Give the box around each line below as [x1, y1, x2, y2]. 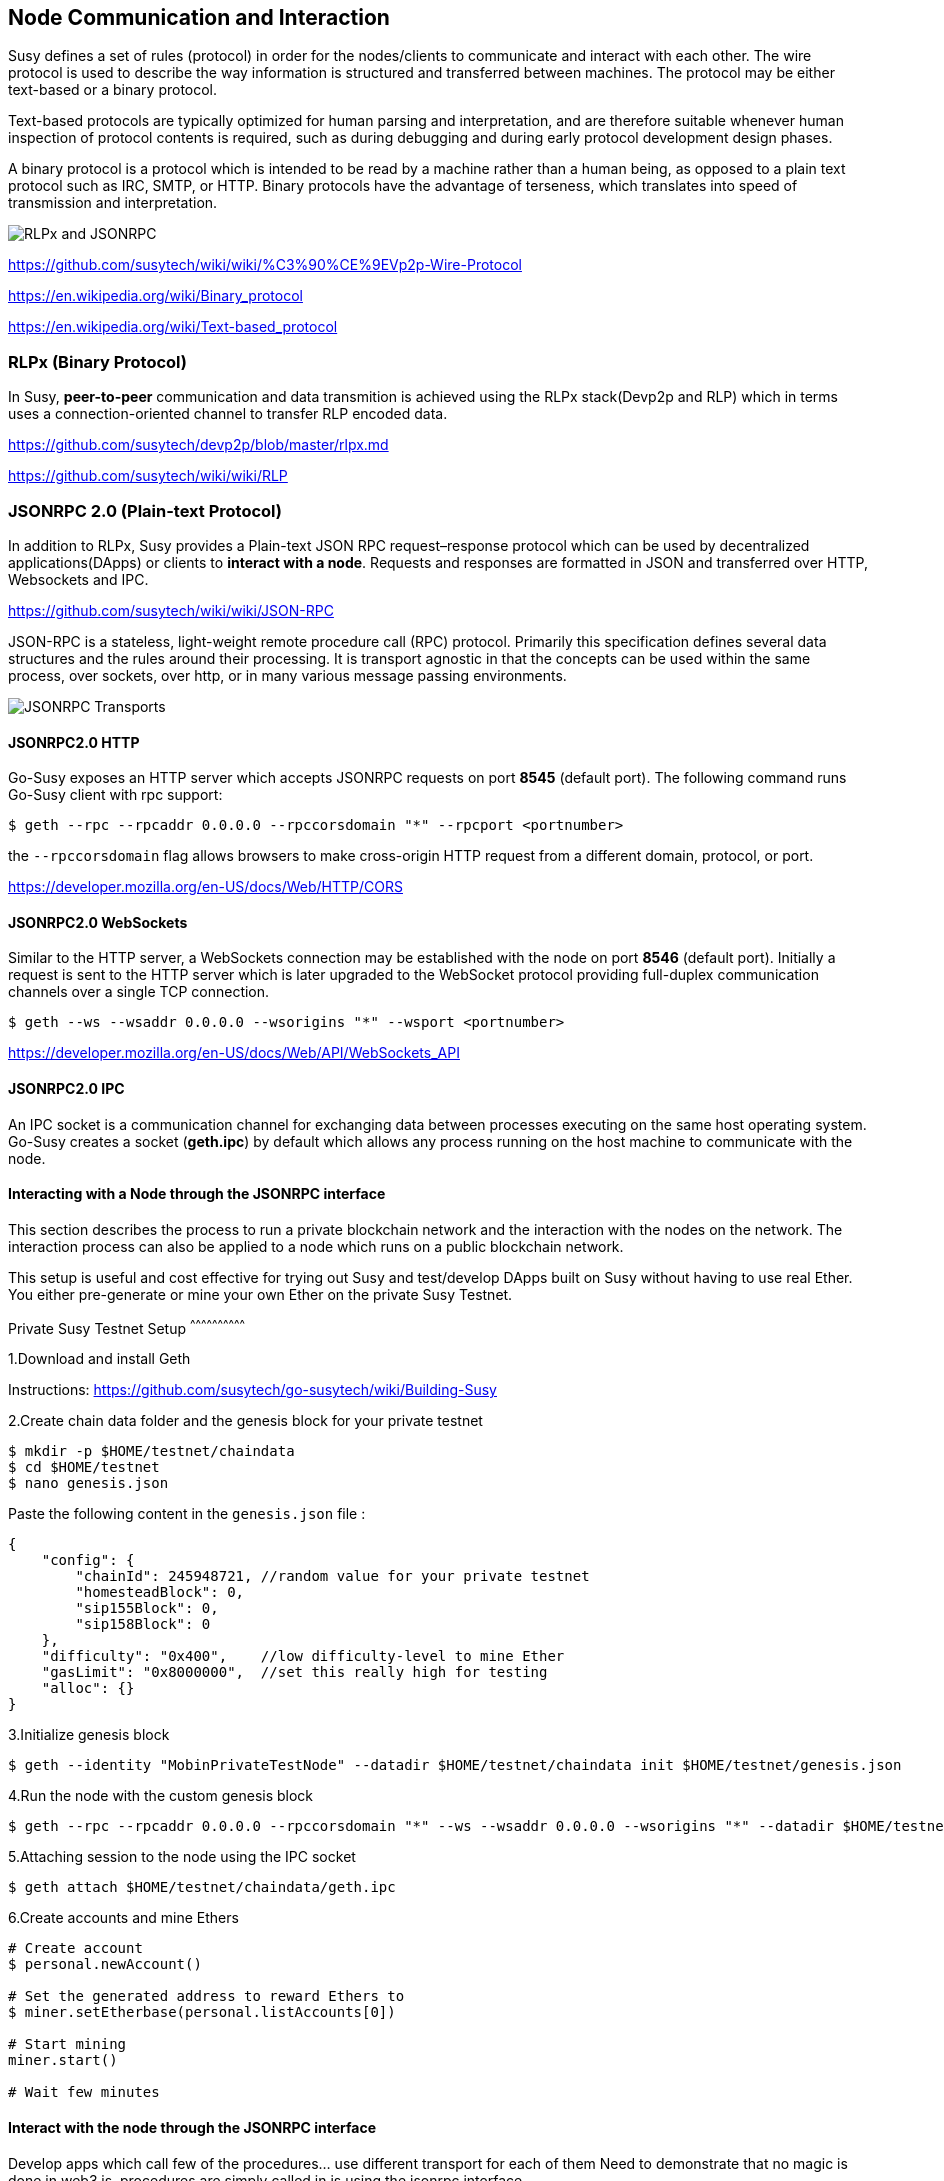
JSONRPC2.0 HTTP [8, 733, 140, 751]
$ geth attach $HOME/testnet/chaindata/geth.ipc [8, 1879, 396, 1896]
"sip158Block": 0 [75, 1616, 211, 1633]
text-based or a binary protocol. [8, 81, 218, 99]
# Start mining [8, 2036, 127, 2053]
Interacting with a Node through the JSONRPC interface [8, 1185, 386, 1203]
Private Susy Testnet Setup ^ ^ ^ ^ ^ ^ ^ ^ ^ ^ [8, 1316, 245, 1337]
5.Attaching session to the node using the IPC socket [8, 1848, 356, 1866]
